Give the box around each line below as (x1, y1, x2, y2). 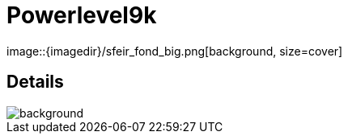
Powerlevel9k (6, 2, 157, 29)
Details (6, 72, 64, 93)
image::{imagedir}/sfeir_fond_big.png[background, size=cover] (6, 43, 343, 58)
